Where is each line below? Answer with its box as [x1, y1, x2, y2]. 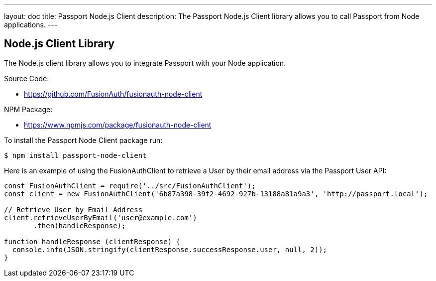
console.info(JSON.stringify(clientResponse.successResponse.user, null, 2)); [12, 245, 327, 254]
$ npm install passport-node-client [4, 151, 147, 159]
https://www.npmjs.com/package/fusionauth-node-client [24, 120, 212, 129]
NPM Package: [4, 105, 53, 114]
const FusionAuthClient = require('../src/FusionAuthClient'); [4, 181, 256, 190]
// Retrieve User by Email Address [4, 205, 143, 214]
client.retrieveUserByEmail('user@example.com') [4, 213, 197, 222]
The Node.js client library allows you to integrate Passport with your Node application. [4, 58, 286, 67]
